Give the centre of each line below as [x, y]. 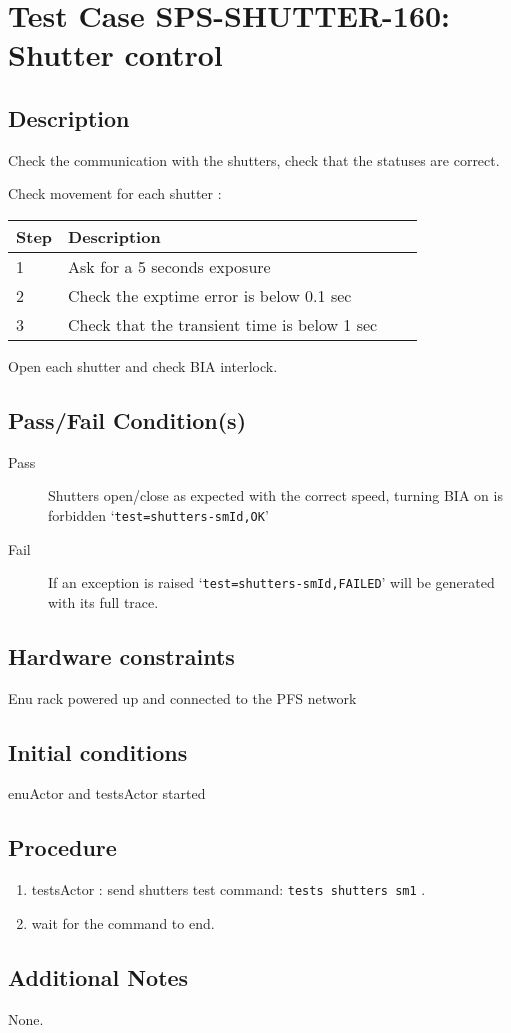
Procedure [62, 847]
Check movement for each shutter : [115, 193]
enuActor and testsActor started [107, 793]
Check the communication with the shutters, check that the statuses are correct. [254, 159]
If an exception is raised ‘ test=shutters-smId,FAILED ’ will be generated [271, 582]
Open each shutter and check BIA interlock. [143, 365]
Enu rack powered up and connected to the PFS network [182, 697]
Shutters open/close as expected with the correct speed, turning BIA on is [275, 495]
